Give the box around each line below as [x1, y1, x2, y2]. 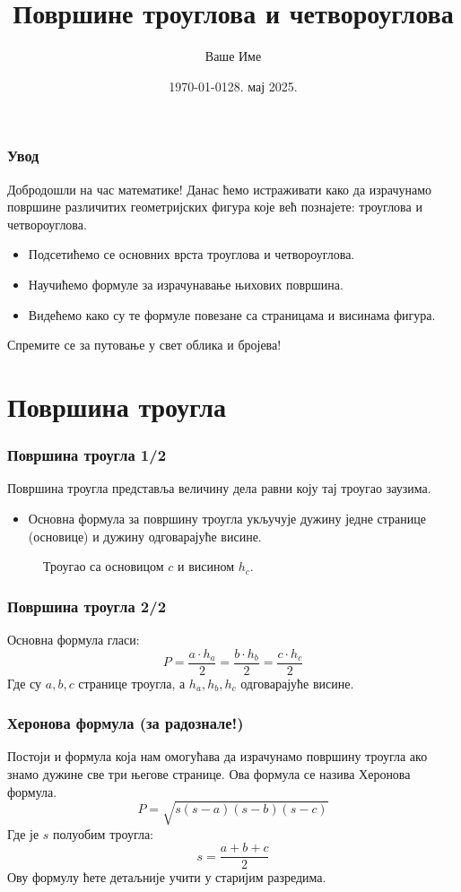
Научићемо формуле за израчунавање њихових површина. [28, 274, 344, 293]
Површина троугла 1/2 [7, 444, 167, 466]
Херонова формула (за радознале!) [7, 712, 244, 734]
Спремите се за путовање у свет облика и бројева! [7, 335, 282, 354]
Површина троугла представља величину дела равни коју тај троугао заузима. [7, 479, 431, 498]
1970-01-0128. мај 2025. [169, 76, 298, 95]
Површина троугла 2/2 [7, 594, 167, 617]
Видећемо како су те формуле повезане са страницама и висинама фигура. [28, 305, 436, 324]
